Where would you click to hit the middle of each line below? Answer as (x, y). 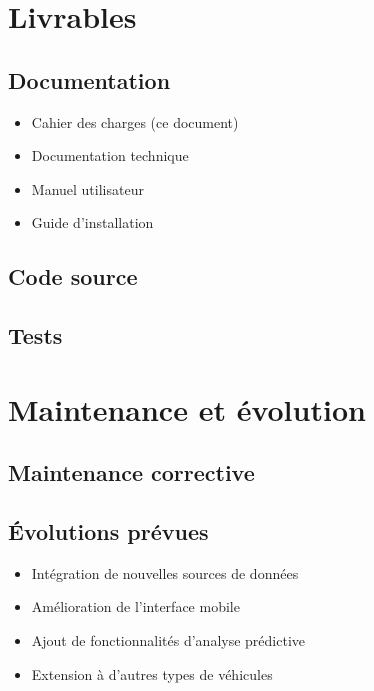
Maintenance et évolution (187, 408)
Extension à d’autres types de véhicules (152, 673)
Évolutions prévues (108, 531)
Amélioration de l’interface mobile (135, 606)
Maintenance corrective (131, 472)
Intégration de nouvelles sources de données (165, 572)
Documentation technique (110, 155)
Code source (73, 276)
